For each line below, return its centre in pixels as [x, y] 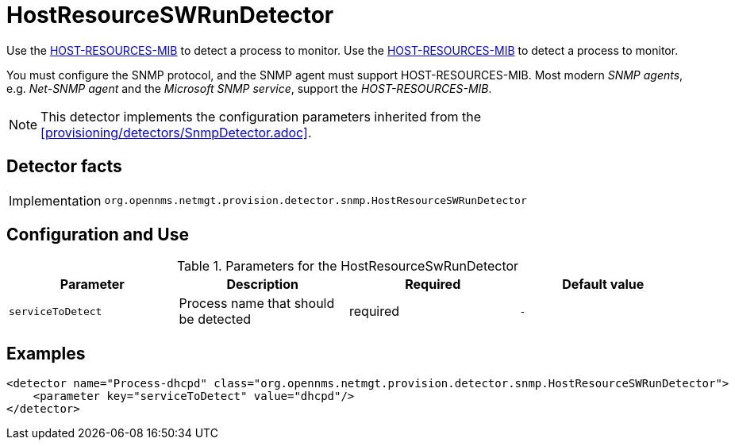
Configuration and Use [98, 235]
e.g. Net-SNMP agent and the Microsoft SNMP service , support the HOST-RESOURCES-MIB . [249, 88]
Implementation [55, 200]
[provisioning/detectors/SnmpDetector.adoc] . [176, 132]
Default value [603, 285]
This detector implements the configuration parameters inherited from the [261, 116]
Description [262, 285]
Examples [46, 353]
